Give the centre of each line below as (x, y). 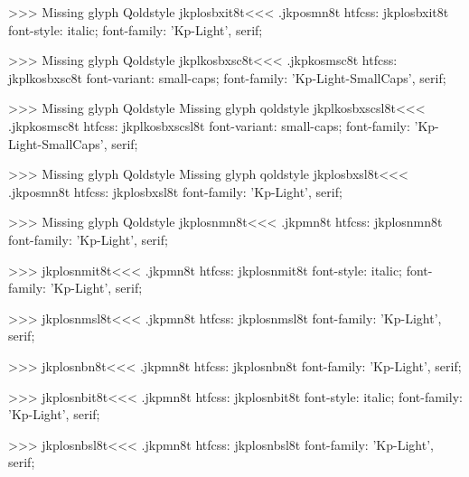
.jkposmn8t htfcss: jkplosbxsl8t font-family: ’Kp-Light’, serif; (175, 191)
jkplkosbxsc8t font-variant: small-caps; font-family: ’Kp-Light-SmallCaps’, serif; (227, 77)
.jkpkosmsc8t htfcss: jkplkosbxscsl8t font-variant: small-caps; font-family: (209, 125)
